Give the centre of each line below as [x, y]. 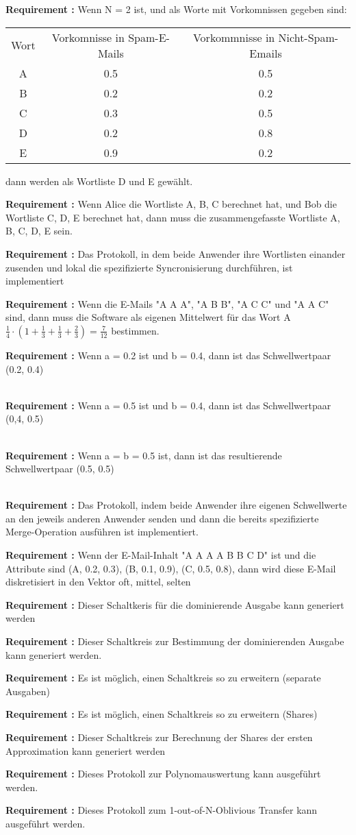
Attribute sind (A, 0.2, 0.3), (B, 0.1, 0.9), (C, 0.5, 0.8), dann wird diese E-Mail [171, 568]
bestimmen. [135, 330]
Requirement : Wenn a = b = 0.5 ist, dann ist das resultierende [144, 455]
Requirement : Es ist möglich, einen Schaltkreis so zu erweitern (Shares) [162, 714]
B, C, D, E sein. [39, 231]
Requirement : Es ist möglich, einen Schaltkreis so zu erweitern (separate [163, 678]
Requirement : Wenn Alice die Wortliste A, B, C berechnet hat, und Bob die [171, 204]
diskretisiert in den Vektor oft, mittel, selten [98, 582]
